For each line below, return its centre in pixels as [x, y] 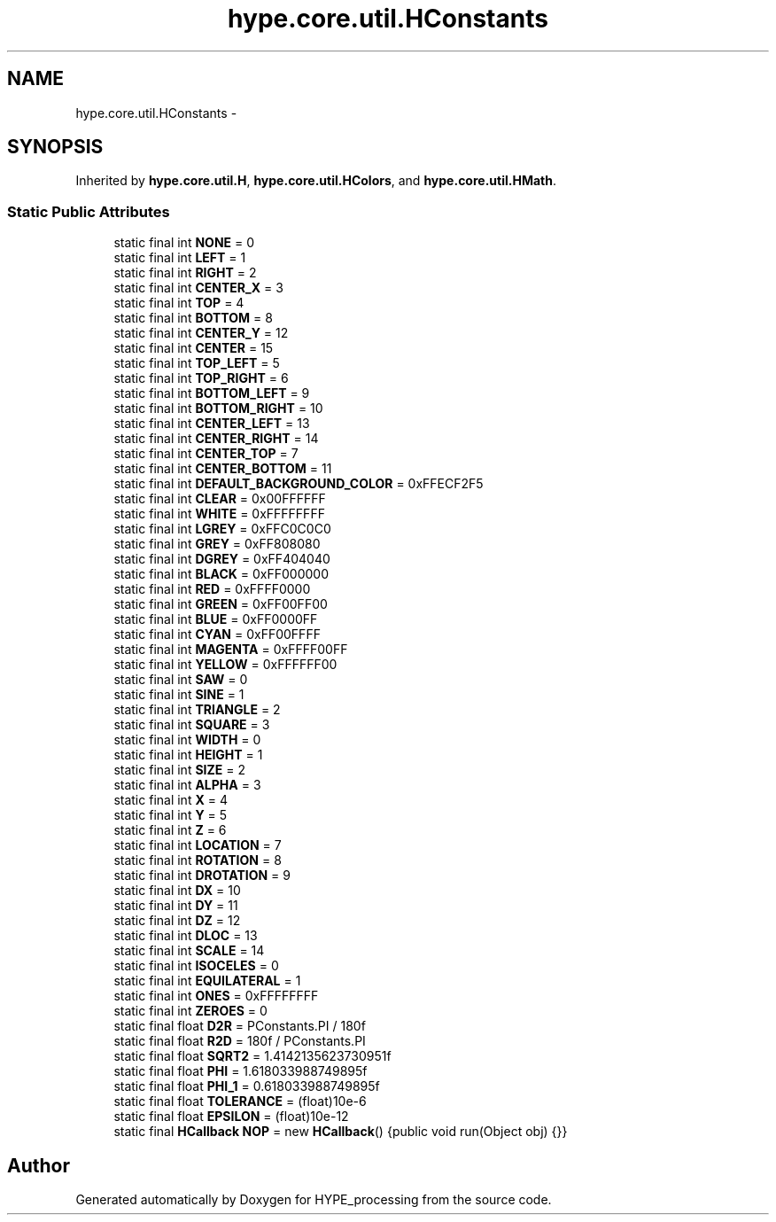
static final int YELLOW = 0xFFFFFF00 [225, 665]
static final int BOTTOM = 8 [193, 318]
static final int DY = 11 [176, 906]
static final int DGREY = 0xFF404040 [222, 559]
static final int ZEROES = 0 [190, 1011]
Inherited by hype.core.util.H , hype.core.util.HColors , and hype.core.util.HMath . [316, 181]
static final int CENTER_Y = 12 [201, 333]
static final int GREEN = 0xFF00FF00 [221, 604]
